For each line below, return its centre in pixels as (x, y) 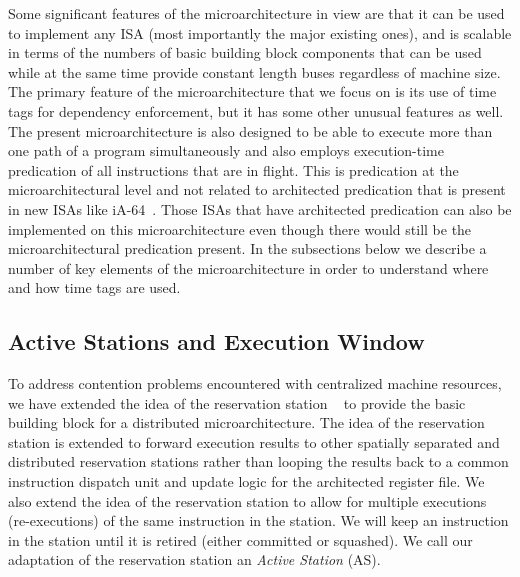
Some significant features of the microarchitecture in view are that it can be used (256, 13)
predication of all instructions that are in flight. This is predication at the (233, 169)
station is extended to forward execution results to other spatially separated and (254, 441)
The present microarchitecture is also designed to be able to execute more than (250, 130)
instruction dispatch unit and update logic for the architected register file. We (246, 481)
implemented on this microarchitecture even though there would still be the (240, 228)
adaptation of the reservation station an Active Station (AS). (194, 559)
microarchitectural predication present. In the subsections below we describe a (247, 248)
